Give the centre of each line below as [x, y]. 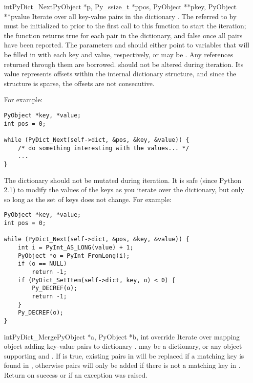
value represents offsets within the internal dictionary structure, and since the [120, 74]
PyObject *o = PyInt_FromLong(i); [74, 256]
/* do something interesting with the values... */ [104, 148]
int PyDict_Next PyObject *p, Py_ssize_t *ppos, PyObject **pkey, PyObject [120, 6]
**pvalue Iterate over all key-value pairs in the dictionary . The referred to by [120, 16]
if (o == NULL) [42, 264]
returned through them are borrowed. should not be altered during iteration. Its [124, 64]
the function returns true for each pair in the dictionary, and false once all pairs [123, 35]
